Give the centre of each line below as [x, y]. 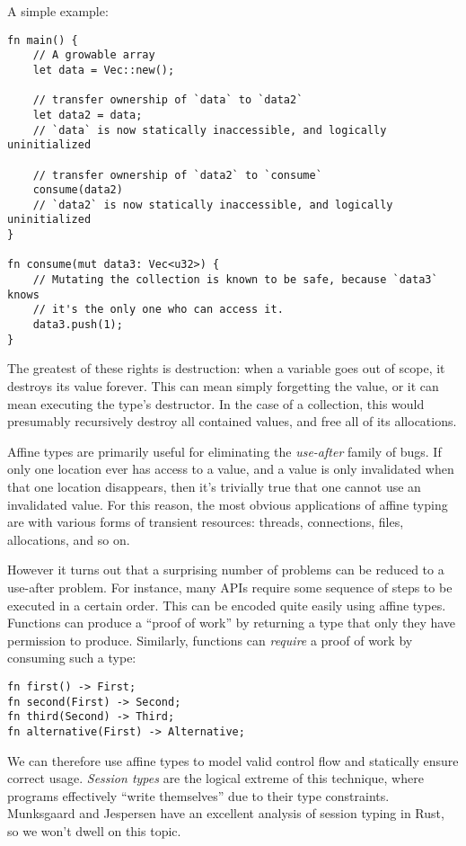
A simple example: [58, 11]
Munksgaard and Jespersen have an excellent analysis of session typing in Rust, [226, 813]
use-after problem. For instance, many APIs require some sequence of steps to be [230, 587]
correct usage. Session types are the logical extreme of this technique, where [215, 778]
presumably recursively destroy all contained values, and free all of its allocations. [232, 421]
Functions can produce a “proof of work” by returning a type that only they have [232, 623]
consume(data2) [78, 190]
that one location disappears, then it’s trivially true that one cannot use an [214, 486]
